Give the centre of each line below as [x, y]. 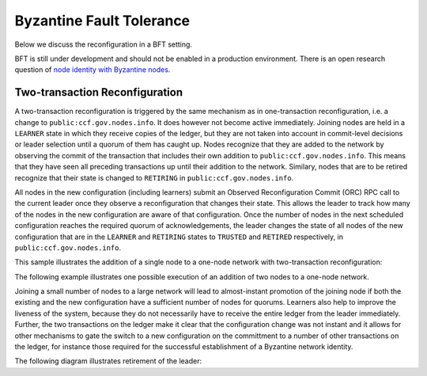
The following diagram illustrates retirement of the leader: [108, 361]
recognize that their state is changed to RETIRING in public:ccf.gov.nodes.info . [154, 177]
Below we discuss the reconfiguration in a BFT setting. [104, 44]
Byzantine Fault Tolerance [102, 21]
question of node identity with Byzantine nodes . [93, 70]
